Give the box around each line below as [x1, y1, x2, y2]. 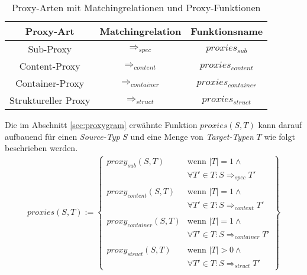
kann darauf [258, 119, 302, 130]
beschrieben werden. [5, 142, 78, 154]
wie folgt [264, 130, 295, 142]
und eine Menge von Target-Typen [130, 130, 254, 142]
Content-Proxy [19, 59, 80, 73]
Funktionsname [190, 24, 263, 38]
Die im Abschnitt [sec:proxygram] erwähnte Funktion [5, 119, 198, 130]
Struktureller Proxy [9, 93, 91, 107]
